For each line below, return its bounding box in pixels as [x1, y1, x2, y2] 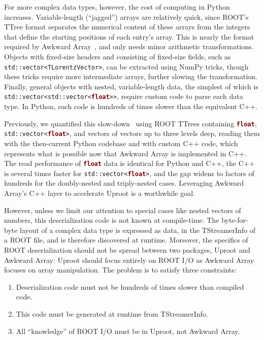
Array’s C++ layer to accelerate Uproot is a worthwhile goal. [4, 188, 195, 198]
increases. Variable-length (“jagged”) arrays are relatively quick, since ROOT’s [4, 11, 249, 22]
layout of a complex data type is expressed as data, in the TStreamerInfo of [20, 224, 256, 235]
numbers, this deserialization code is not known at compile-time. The [4, 215, 219, 225]
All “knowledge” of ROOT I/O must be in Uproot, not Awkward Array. [16, 325, 240, 336]
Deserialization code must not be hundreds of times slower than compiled [16, 281, 244, 292]
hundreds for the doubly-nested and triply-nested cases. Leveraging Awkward [4, 178, 244, 188]
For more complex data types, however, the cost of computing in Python [4, 2, 230, 12]
